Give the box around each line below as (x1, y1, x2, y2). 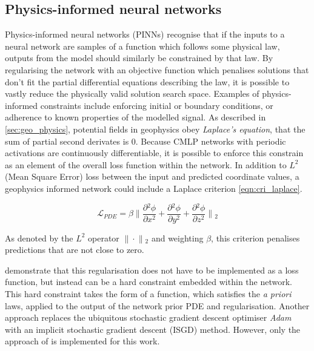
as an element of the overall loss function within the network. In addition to (5, 158, 287, 171)
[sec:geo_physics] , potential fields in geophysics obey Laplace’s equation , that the (5, 122, 306, 135)
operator (88, 231, 119, 244)
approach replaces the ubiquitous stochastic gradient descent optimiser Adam (5, 311, 292, 324)
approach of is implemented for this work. (5, 335, 160, 347)
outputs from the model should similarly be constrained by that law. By (5, 51, 273, 64)
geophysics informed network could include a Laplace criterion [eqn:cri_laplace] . (5, 182, 302, 194)
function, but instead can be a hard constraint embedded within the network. (5, 275, 292, 288)
